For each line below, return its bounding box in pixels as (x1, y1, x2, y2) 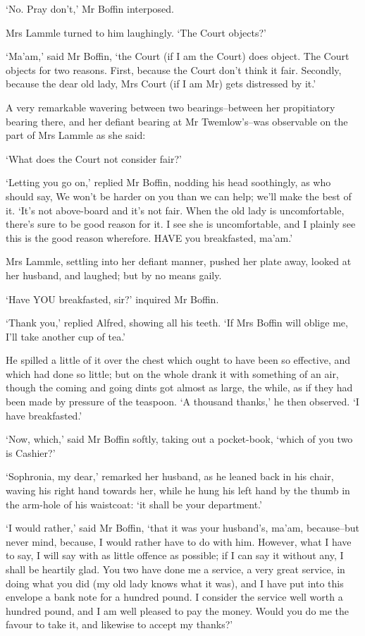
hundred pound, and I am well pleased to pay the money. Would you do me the (6, 603, 349, 618)
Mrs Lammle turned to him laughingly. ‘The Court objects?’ (6, 25, 266, 39)
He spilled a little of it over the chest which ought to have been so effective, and (6, 353, 351, 367)
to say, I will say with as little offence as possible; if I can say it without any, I (6, 548, 344, 563)
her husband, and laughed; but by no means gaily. (6, 267, 222, 282)
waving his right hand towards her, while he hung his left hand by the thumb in (6, 483, 350, 498)
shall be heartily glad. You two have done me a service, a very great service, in (6, 562, 345, 576)
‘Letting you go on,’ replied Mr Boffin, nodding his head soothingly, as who (6, 175, 331, 190)
